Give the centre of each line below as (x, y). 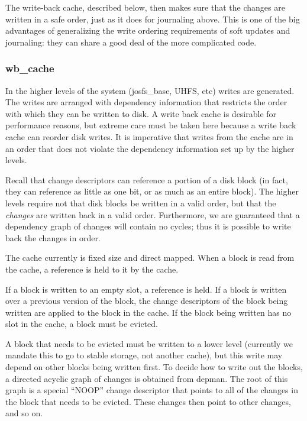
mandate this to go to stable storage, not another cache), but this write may (144, 355)
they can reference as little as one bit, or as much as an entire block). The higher (152, 191)
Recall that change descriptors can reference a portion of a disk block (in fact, (147, 179)
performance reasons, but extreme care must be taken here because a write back (151, 125)
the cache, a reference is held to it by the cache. (92, 269)
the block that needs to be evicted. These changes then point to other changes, (148, 401)
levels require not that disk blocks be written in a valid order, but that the (141, 203)
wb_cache (30, 68)
